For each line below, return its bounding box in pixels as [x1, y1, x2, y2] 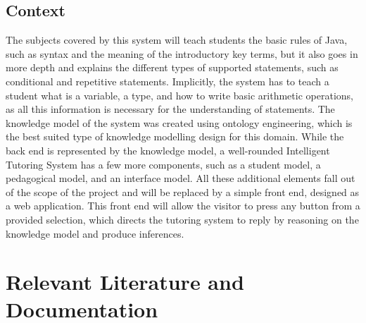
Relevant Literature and [6, 267, 244, 296]
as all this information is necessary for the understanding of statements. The [6, 102, 335, 116]
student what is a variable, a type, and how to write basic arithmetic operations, [6, 87, 353, 102]
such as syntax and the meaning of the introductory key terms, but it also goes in [6, 46, 358, 61]
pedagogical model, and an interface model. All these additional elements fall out [6, 171, 355, 185]
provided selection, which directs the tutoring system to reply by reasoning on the [6, 212, 359, 226]
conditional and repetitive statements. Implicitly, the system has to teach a [6, 73, 329, 88]
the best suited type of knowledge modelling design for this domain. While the [6, 129, 344, 144]
